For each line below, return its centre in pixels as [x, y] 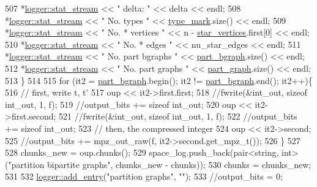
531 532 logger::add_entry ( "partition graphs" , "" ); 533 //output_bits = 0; [144, 176]
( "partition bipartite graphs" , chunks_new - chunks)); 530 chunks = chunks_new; [158, 164]
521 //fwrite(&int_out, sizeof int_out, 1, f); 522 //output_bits [178, 116]
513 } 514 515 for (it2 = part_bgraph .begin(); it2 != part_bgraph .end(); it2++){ [159, 80]
